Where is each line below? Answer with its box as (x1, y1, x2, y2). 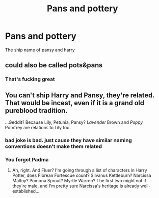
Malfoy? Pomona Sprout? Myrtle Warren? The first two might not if (12, 178, 146, 184)
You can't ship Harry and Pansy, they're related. (5, 91, 155, 99)
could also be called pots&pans (5, 61, 103, 69)
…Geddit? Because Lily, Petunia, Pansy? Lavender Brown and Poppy (5, 119, 143, 125)
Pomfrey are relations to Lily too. (5, 125, 71, 131)
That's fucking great (5, 76, 55, 83)
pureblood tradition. (5, 106, 68, 114)
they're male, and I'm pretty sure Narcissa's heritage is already (12, 183, 140, 189)
